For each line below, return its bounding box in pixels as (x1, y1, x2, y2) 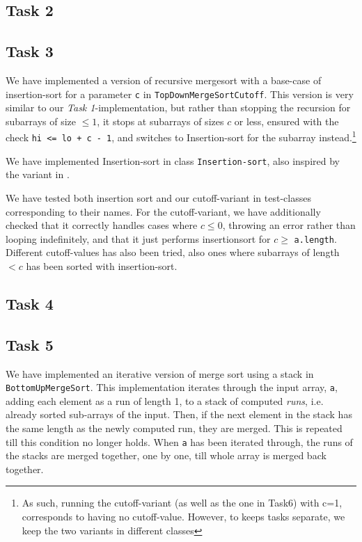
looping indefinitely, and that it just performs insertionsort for (6, 231, 271, 246)
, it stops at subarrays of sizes (97, 113, 224, 128)
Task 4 (6, 293, 54, 314)
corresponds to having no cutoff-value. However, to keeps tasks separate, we (22, 509, 345, 524)
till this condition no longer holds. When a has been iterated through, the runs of (6, 434, 353, 449)
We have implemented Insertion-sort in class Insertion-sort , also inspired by (6, 153, 340, 168)
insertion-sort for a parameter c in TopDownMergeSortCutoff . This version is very (6, 86, 354, 101)
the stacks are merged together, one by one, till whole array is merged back (6, 448, 326, 463)
